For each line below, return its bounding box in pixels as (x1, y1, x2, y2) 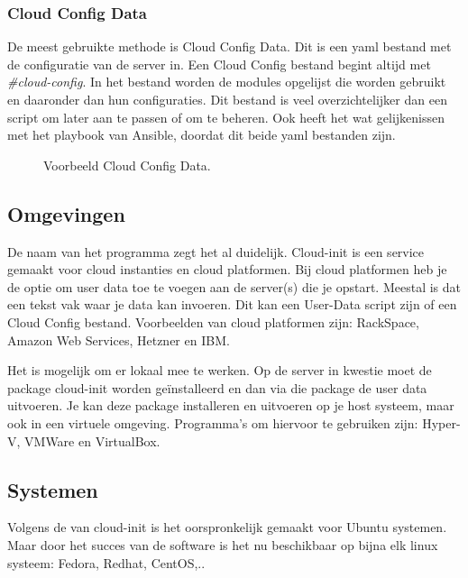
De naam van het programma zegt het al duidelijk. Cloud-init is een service (7, 242, 425, 261)
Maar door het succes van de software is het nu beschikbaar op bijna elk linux (7, 535, 438, 554)
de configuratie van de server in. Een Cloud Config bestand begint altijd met (7, 54, 431, 73)
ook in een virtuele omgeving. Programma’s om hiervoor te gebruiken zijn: (7, 413, 418, 432)
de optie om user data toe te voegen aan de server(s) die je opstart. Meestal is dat (7, 277, 461, 296)
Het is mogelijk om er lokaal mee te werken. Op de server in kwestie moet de (7, 361, 432, 380)
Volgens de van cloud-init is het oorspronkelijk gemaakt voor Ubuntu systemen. (7, 518, 447, 537)
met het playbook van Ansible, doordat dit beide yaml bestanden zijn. (7, 125, 396, 144)
